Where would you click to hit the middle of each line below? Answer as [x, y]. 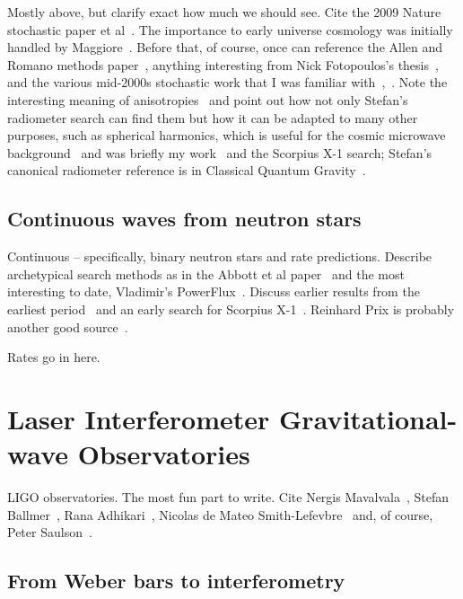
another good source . [68, 326]
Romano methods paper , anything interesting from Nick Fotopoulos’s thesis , [223, 64]
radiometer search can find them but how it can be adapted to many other [213, 117]
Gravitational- [368, 418]
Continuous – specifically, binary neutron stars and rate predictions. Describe [220, 256]
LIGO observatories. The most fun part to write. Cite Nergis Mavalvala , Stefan [228, 497]
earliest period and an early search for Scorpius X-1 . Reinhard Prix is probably [231, 308]
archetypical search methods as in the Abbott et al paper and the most [206, 273]
